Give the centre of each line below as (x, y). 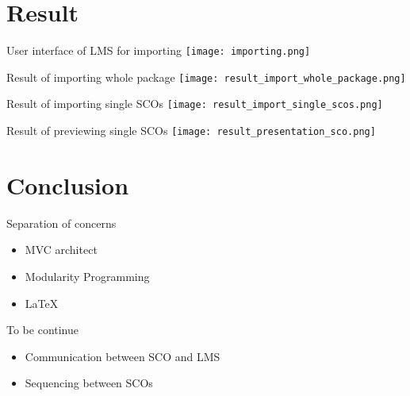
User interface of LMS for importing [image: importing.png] (159, 50)
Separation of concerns (61, 223)
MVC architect (61, 250)
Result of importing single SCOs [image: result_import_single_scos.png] (195, 104)
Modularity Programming (87, 277)
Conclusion (68, 185)
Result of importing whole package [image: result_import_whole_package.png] (206, 77)
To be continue (42, 330)
